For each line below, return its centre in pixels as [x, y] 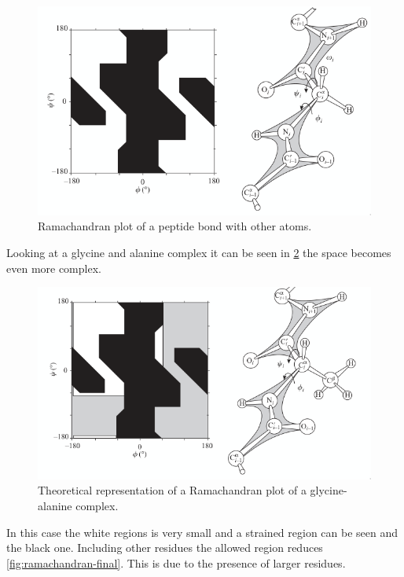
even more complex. [54, 268]
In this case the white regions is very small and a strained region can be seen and [202, 532]
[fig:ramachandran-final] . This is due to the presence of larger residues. [176, 562]
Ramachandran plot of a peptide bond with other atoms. [175, 226]
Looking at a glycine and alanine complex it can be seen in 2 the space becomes [199, 253]
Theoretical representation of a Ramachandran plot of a [172, 490]
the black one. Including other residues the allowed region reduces [165, 548]
